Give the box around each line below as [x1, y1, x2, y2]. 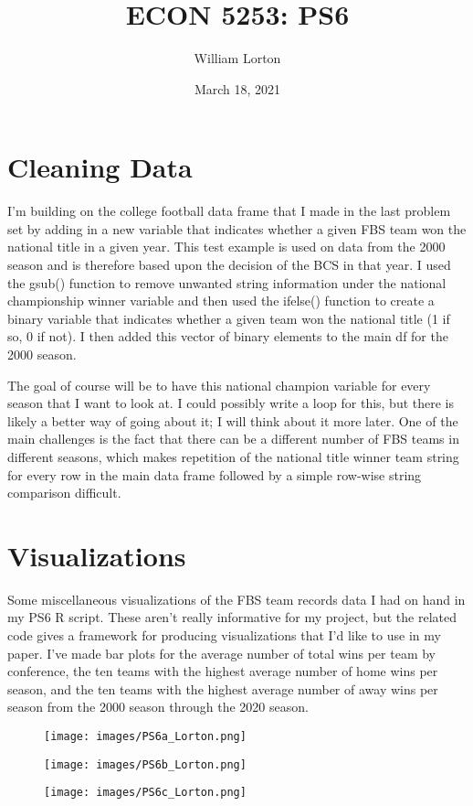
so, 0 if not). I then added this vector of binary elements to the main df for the [7, 327, 448, 346]
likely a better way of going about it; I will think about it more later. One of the [7, 411, 458, 430]
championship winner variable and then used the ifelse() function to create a [7, 291, 435, 310]
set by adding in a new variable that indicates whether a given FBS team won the [7, 219, 467, 238]
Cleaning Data [7, 148, 193, 186]
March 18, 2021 [194, 79, 281, 98]
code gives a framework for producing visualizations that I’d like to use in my [7, 626, 441, 645]
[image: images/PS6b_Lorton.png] [44, 758, 247, 771]
